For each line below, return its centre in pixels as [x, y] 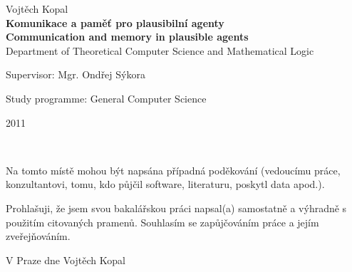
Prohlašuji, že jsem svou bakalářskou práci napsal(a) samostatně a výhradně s [176, 208]
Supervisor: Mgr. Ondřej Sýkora [76, 74]
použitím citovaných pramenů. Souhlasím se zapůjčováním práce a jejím [162, 222]
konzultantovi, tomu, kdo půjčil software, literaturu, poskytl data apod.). [165, 184]
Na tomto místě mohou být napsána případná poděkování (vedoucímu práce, [173, 170]
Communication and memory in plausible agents [127, 37]
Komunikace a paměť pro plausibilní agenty [115, 22]
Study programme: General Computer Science [106, 98]
